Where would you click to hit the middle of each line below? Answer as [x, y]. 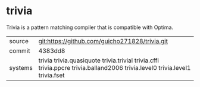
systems [21, 67]
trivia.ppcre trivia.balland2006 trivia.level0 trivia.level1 [115, 67]
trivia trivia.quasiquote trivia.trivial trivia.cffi [99, 60]
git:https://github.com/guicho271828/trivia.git [103, 41]
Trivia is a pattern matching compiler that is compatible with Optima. [90, 27]
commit [20, 50]
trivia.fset [51, 75]
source [19, 41]
